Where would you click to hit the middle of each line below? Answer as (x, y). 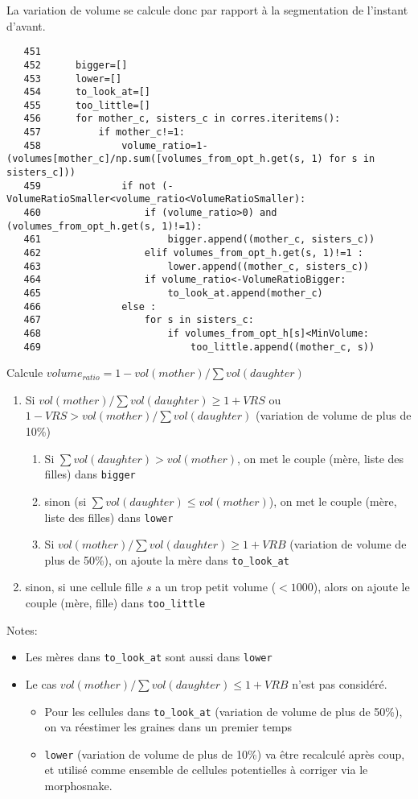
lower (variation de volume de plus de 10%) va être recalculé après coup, (225, 753)
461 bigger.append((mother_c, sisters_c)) (199, 240)
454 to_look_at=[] (87, 92)
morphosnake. (78, 785)
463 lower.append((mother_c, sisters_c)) (197, 266)
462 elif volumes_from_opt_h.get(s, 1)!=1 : (193, 253)
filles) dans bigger (90, 474)
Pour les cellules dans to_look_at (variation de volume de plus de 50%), (223, 711)
